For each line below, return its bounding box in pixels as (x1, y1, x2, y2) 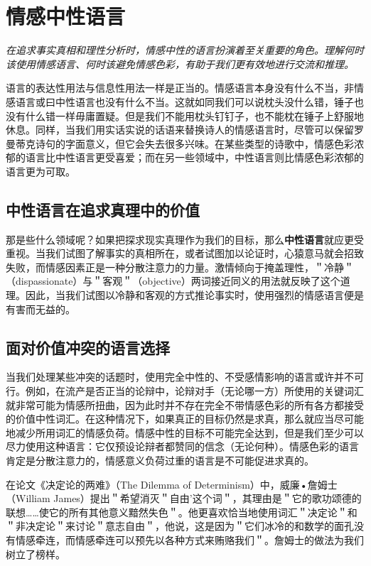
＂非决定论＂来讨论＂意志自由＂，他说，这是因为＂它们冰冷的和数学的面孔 (6, 518, 354, 533)
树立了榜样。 (6, 546, 65, 561)
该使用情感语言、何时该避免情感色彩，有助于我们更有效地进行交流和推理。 (6, 56, 354, 71)
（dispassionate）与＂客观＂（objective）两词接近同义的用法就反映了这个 (6, 273, 340, 288)
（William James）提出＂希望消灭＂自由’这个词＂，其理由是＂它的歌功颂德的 (6, 491, 362, 506)
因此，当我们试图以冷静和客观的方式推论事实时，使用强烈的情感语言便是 (25, 288, 364, 303)
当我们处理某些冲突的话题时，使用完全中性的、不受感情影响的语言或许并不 (6, 369, 354, 384)
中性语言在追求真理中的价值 (6, 198, 200, 220)
